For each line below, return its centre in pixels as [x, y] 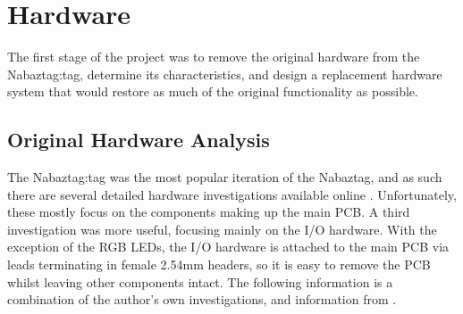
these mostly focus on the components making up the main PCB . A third [209, 212]
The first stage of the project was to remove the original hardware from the [214, 57]
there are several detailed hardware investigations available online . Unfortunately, [232, 194]
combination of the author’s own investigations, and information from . [202, 299]
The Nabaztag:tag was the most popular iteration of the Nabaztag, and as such [225, 177]
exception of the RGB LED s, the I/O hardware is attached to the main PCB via [228, 247]
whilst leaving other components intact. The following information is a [200, 281]
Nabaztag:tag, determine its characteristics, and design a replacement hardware [225, 74]
